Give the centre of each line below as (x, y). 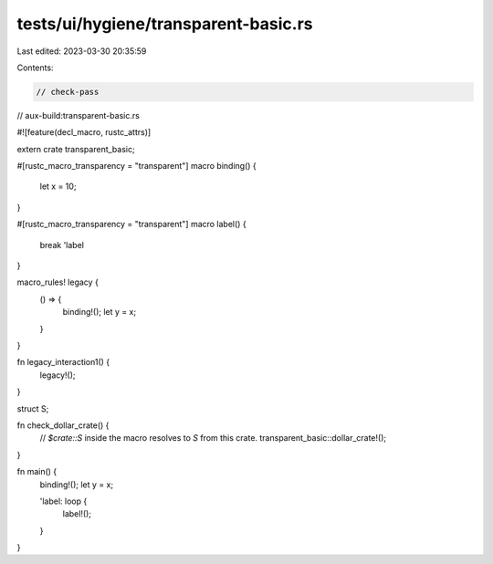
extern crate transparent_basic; (76, 149)
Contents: (35, 68)
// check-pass (68, 92)
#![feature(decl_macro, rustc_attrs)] (84, 132)
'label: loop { (63, 501)
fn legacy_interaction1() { (63, 362)
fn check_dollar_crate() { (63, 425)
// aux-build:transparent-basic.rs (79, 115)
